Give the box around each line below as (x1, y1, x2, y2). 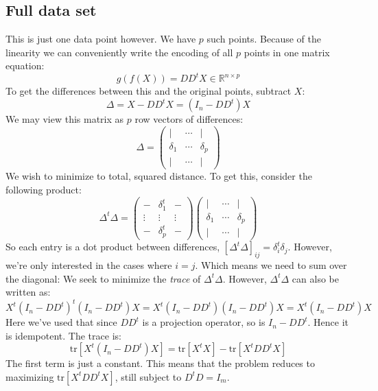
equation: (5, 58, 45, 73)
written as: (5, 285, 51, 299)
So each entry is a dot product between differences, (5, 239, 220, 254)
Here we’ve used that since (5, 315, 117, 329)
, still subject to (115, 369, 182, 383)
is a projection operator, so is (142, 315, 265, 329)
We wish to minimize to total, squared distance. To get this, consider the (5, 169, 312, 183)
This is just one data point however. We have (5, 32, 196, 46)
